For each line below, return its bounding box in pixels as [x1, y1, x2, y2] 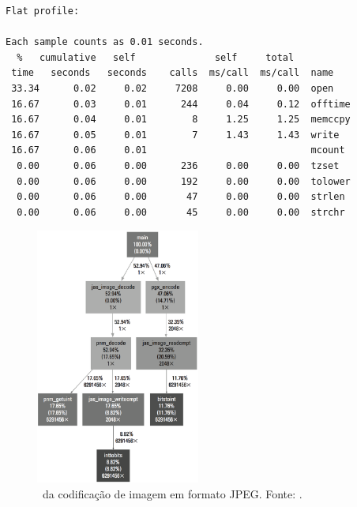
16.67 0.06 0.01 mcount [11, 145, 345, 156]
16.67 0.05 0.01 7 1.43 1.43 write [11, 129, 340, 141]
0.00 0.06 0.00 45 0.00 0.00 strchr [17, 206, 345, 218]
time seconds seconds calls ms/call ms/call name [11, 67, 334, 79]
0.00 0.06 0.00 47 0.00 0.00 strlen [17, 191, 345, 203]
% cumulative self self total [17, 51, 295, 63]
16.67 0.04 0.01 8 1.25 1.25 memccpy [11, 114, 351, 126]
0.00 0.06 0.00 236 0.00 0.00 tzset [17, 160, 340, 171]
